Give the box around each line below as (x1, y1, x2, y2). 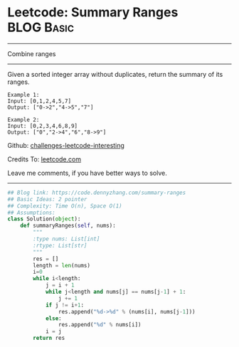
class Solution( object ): (7, 215, 81, 223)
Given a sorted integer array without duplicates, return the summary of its (7, 70, 223, 78)
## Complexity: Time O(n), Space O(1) (7, 202, 122, 210)
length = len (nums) (33, 262, 91, 269)
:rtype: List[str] (33, 242, 87, 249)
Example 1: (7, 91, 40, 98)
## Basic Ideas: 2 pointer (7, 196, 87, 203)
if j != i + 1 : (45, 301, 84, 309)
